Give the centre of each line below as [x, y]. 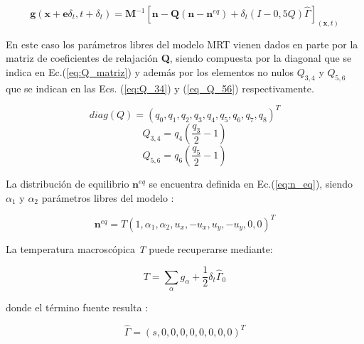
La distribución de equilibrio [68, 183]
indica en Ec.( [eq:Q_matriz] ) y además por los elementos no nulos [150, 72]
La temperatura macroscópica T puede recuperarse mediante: [139, 248]
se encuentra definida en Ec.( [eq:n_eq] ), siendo [251, 183]
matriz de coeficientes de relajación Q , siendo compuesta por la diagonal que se [179, 58]
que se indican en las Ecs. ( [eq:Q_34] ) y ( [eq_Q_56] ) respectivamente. [160, 88]
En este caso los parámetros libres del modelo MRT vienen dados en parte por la [182, 44]
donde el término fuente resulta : [77, 307]
